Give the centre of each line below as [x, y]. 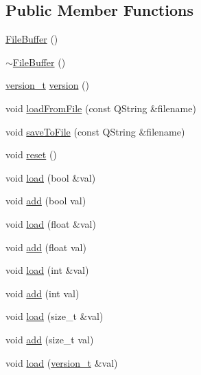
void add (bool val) [46, 201]
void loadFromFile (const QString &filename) [101, 108]
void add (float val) [46, 247]
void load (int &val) [47, 270]
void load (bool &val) [51, 177]
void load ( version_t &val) [62, 362]
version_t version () [47, 85]
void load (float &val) [51, 223]
